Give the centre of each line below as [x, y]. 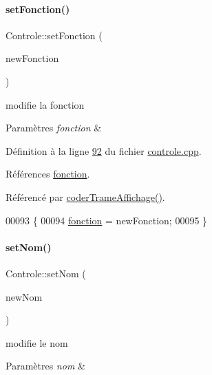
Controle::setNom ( [46, 273]
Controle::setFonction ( [54, 35]
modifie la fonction [45, 104]
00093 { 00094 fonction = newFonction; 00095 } [107, 220]
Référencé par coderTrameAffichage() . [85, 196]
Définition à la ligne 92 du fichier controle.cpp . [104, 150]
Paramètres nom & [45, 366]
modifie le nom [37, 342]
